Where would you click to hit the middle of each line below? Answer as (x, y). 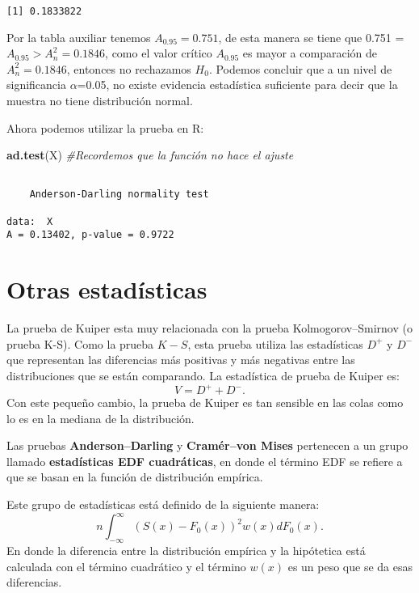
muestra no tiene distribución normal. (100, 101)
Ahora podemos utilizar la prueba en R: (105, 127)
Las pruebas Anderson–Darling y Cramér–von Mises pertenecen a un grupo (207, 445)
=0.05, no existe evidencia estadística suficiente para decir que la (237, 85)
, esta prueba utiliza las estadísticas (275, 343)
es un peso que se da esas (350, 566)
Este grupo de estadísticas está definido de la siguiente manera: (163, 504)
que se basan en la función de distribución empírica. (135, 477)
